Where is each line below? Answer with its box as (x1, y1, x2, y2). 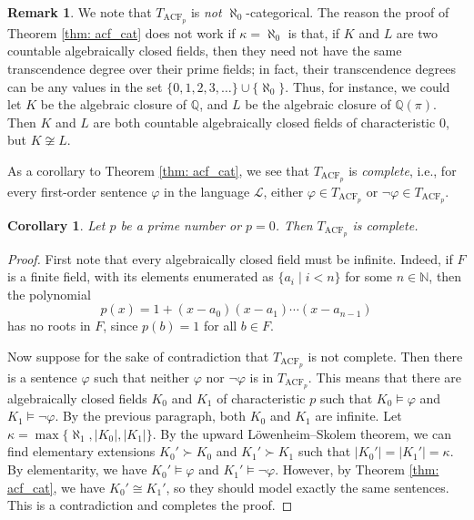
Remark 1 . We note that (7, 3, 152, 21)
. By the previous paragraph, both (55, 406, 247, 425)
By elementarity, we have (7, 460, 147, 479)
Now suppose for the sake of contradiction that (7, 346, 269, 365)
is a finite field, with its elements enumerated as (7, 267, 274, 286)
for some (345, 267, 393, 286)
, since (103, 316, 138, 335)
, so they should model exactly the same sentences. (166, 477, 449, 496)
